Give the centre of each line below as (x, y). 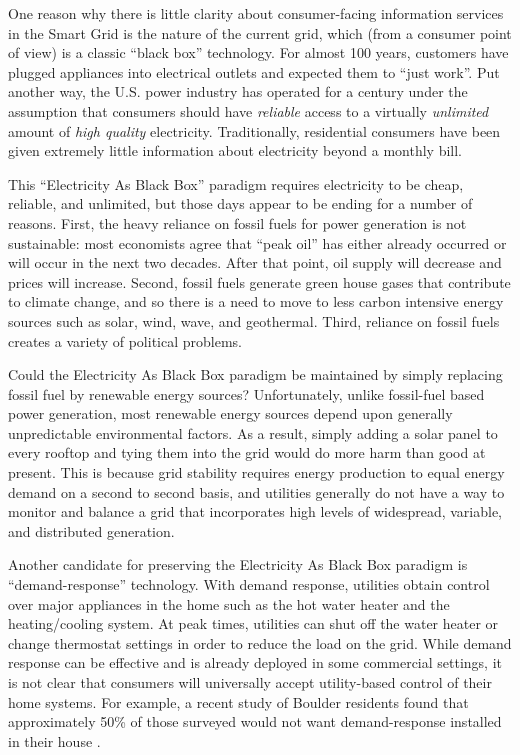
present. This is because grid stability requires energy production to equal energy (256, 472)
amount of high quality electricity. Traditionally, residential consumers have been (254, 130)
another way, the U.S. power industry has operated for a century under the (238, 91)
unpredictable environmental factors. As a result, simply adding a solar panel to (253, 432)
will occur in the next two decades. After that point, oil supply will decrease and (255, 262)
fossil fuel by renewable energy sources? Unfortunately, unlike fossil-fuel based (246, 393)
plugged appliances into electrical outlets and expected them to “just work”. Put (254, 71)
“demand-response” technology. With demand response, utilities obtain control (249, 584)
